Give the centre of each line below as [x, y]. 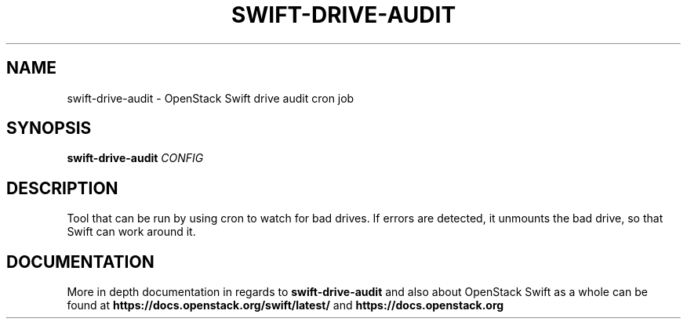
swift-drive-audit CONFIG [135, 158]
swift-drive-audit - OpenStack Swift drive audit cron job [211, 98]
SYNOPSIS [49, 128]
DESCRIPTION [62, 188]
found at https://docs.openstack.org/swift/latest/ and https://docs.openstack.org [285, 305]
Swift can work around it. [131, 232]
